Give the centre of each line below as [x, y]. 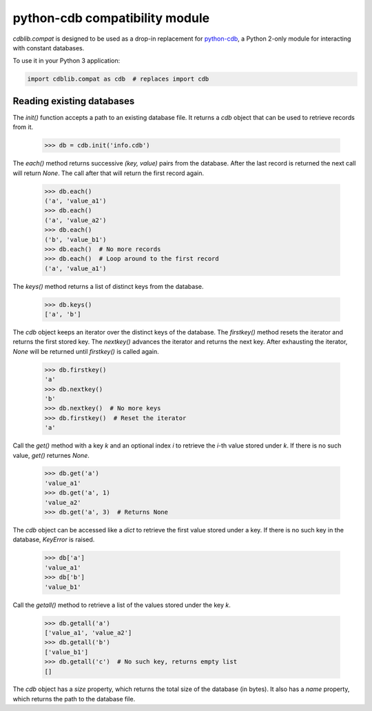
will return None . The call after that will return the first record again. [108, 173]
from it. [23, 127]
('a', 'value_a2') [75, 220]
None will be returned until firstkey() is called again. [86, 351]
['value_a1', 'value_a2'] [88, 632]
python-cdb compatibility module [111, 18]
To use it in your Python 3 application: [66, 61]
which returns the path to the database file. [74, 699]
